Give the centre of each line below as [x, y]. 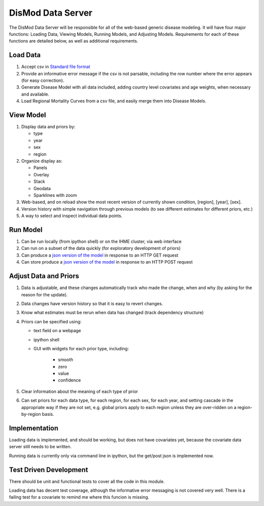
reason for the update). [44, 294]
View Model [28, 115]
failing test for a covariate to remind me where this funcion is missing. [79, 497]
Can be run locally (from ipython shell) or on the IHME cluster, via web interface [101, 241]
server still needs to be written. [40, 447]
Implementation [34, 428]
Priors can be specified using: [51, 321]
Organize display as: [42, 161]
